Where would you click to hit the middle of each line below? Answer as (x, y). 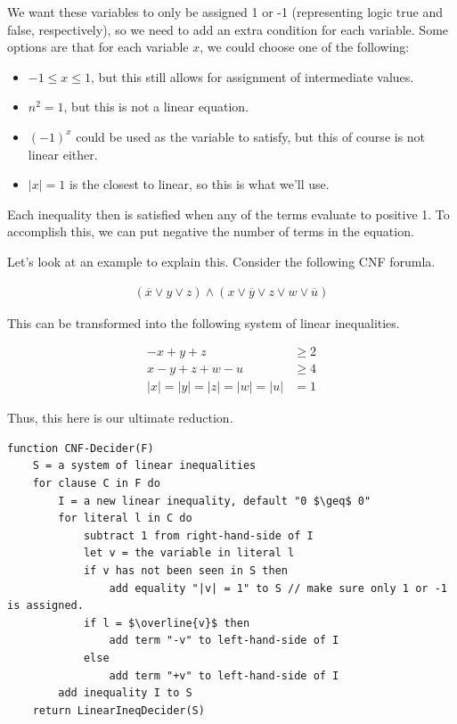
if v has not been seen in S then (185, 571)
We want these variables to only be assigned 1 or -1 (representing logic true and (225, 12)
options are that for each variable (98, 47)
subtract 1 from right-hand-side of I (198, 535)
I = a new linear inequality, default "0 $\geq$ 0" (215, 501)
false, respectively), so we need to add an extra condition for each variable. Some (228, 29)
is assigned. (45, 606)
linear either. (63, 154)
